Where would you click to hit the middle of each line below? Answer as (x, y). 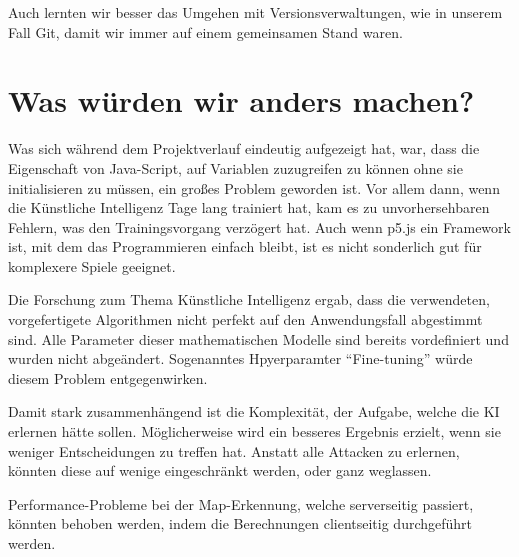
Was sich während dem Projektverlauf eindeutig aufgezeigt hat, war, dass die (244, 148)
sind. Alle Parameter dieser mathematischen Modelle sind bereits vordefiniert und (258, 338)
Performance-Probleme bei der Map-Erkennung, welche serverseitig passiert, (241, 503)
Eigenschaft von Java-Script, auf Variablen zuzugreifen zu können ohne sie (235, 167)
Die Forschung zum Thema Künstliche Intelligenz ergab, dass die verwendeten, (249, 299)
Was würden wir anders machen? (241, 100)
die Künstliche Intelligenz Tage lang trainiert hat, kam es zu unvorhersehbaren (249, 207)
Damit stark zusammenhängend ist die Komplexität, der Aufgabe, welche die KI (254, 411)
